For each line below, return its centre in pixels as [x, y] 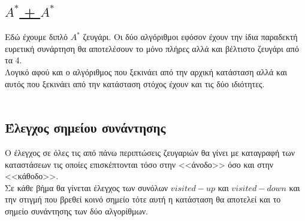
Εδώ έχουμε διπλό [36, 37]
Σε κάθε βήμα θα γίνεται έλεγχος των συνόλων [87, 187]
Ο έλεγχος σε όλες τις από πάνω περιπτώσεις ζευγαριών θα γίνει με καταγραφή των [150, 152]
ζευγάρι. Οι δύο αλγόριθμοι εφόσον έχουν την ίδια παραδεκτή [190, 37]
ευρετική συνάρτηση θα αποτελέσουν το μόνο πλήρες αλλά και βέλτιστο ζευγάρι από [152, 48]
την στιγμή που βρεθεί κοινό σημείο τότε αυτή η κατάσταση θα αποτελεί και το [143, 199]
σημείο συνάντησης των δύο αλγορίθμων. [76, 211]
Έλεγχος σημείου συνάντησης [85, 128]
